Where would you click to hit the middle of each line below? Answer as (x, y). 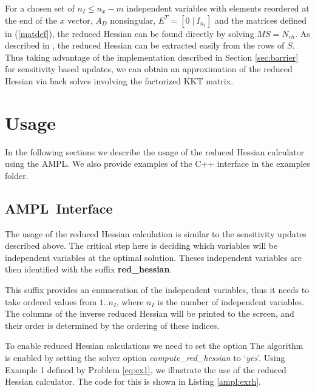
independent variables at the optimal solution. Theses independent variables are (153, 257)
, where (130, 301)
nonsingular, (133, 20)
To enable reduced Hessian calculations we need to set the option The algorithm (154, 346)
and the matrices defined (260, 20)
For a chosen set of (40, 8)
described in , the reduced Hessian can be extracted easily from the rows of (145, 45)
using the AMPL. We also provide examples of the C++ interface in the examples (157, 164)
